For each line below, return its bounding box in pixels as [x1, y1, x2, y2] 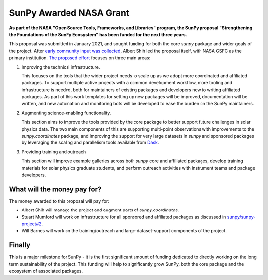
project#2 [21, 221, 42, 227]
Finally [9, 241, 31, 249]
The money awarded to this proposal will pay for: [9, 198, 109, 204]
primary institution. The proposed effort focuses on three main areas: [9, 55, 151, 61]
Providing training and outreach [21, 149, 86, 155]
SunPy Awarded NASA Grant [9, 7, 130, 18]
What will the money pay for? [9, 185, 102, 193]
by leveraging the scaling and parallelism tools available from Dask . [21, 140, 159, 146]
